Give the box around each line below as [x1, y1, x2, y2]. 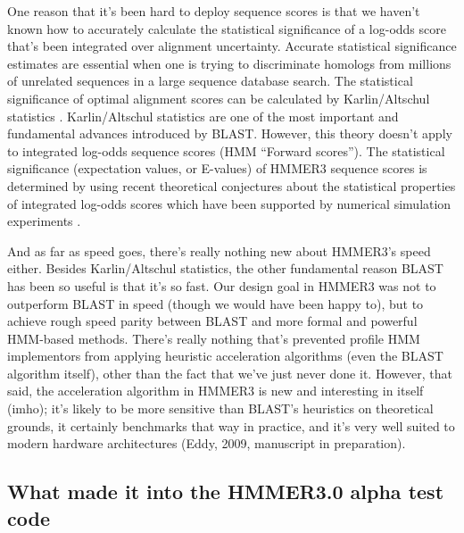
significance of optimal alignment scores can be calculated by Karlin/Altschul [7, 88, 430, 107]
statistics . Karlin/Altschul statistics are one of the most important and [7, 106, 399, 125]
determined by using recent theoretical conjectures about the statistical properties [7, 176, 456, 195]
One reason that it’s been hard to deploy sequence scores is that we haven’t [7, 2, 420, 20]
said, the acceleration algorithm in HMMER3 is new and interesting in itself [7, 381, 424, 400]
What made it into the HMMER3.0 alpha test [7, 478, 444, 505]
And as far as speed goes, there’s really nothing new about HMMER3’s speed [7, 241, 431, 260]
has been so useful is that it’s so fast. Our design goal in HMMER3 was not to [7, 276, 436, 295]
